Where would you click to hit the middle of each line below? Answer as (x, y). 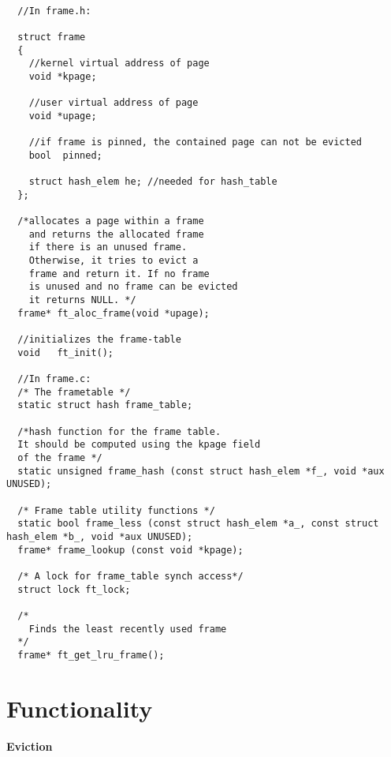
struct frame (52, 37)
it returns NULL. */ (82, 300)
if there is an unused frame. (108, 247)
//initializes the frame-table (99, 340)
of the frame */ (60, 457)
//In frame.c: (54, 379)
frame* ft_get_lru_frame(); (91, 655)
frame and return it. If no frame (119, 274)
